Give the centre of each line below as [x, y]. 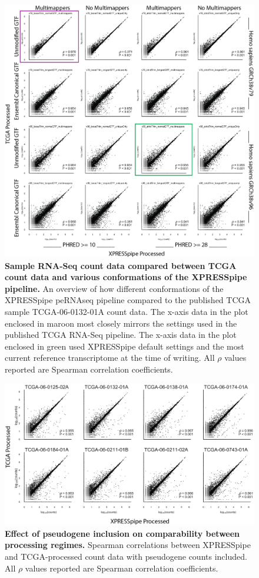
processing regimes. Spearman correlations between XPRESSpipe [128, 545]
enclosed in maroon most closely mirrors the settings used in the [121, 323]
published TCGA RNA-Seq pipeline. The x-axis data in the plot [121, 335]
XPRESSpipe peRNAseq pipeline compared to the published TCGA [128, 300]
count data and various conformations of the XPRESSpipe [126, 277]
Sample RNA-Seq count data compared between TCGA [121, 265]
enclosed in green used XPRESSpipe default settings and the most [124, 346]
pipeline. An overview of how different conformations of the [114, 288]
